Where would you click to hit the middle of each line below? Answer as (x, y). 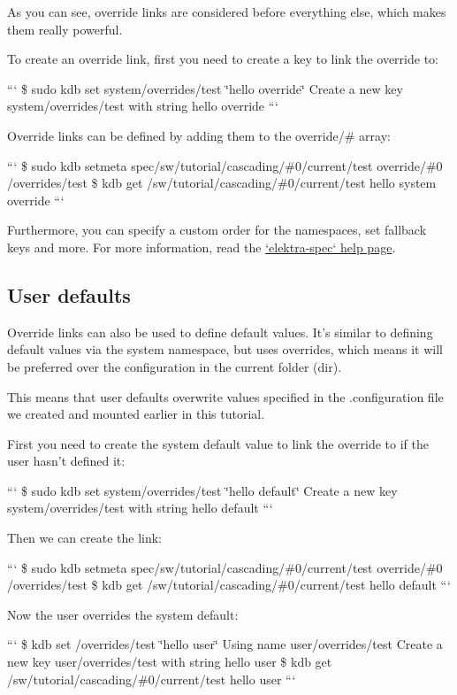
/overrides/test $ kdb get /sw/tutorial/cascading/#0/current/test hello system (222, 183)
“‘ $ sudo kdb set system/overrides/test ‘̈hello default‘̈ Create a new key (202, 490)
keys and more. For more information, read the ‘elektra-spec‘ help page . (202, 247)
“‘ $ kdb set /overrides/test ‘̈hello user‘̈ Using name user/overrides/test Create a (225, 644)
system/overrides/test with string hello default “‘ (140, 508)
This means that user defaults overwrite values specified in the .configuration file (225, 396)
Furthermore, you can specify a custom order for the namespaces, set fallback (217, 230)
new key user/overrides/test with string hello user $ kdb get (170, 662)
